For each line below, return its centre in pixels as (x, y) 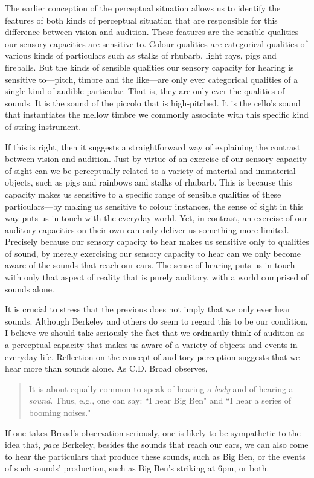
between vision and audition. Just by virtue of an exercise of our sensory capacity (156, 159)
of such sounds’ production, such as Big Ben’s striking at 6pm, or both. (137, 468)
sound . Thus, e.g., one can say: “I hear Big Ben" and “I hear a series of (160, 400)
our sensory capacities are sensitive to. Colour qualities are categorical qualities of (156, 43)
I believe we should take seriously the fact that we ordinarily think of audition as (155, 333)
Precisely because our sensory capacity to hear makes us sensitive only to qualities (157, 241)
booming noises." (60, 412)
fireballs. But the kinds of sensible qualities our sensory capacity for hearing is (149, 67)
